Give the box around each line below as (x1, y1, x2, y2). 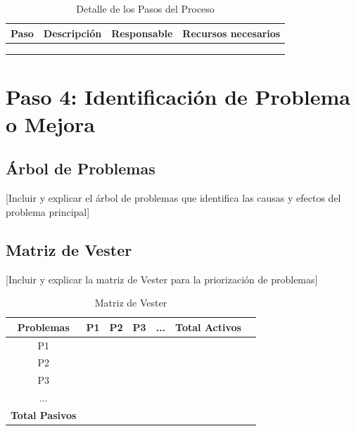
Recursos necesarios (182, 25, 281, 40)
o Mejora (6, 109, 96, 138)
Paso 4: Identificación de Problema (6, 82, 350, 110)
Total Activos (175, 319, 241, 334)
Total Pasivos (11, 408, 77, 422)
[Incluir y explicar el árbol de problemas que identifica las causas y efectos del (6, 191, 341, 205)
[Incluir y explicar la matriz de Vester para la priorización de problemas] (6, 271, 318, 286)
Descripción (43, 25, 102, 40)
